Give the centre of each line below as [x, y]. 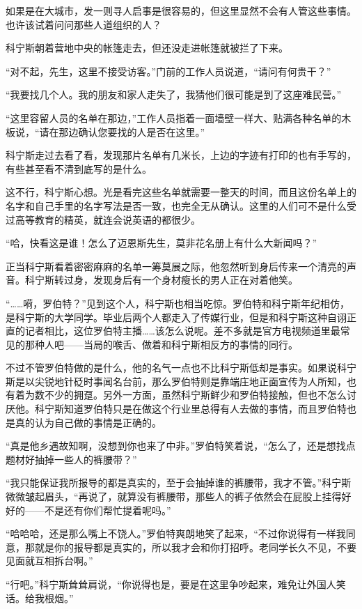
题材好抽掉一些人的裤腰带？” [71, 459]
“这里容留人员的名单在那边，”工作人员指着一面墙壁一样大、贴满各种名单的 [174, 117]
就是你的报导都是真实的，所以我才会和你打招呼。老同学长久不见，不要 [195, 547]
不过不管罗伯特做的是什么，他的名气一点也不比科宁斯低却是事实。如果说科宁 [181, 368]
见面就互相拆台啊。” [49, 561]
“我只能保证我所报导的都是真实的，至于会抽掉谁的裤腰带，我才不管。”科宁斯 [179, 483]
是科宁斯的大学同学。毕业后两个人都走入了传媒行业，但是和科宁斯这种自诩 [176, 317]
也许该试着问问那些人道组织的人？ [84, 24]
